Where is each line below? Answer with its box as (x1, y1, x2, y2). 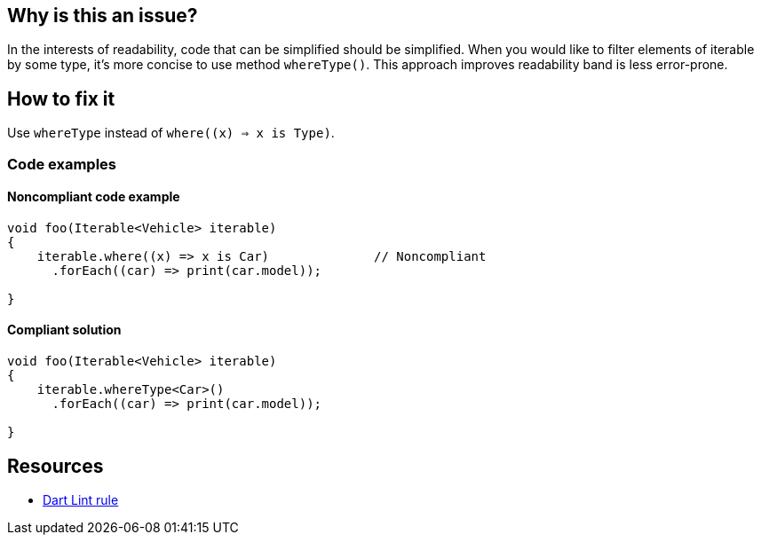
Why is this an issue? (7, 4, 198, 27)
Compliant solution (7, 322, 122, 338)
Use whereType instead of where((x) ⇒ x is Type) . (7, 125, 335, 141)
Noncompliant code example (7, 189, 180, 205)
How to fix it (7, 87, 115, 110)
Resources (7, 454, 104, 477)
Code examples (7, 154, 117, 173)
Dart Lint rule (43, 491, 119, 507)
